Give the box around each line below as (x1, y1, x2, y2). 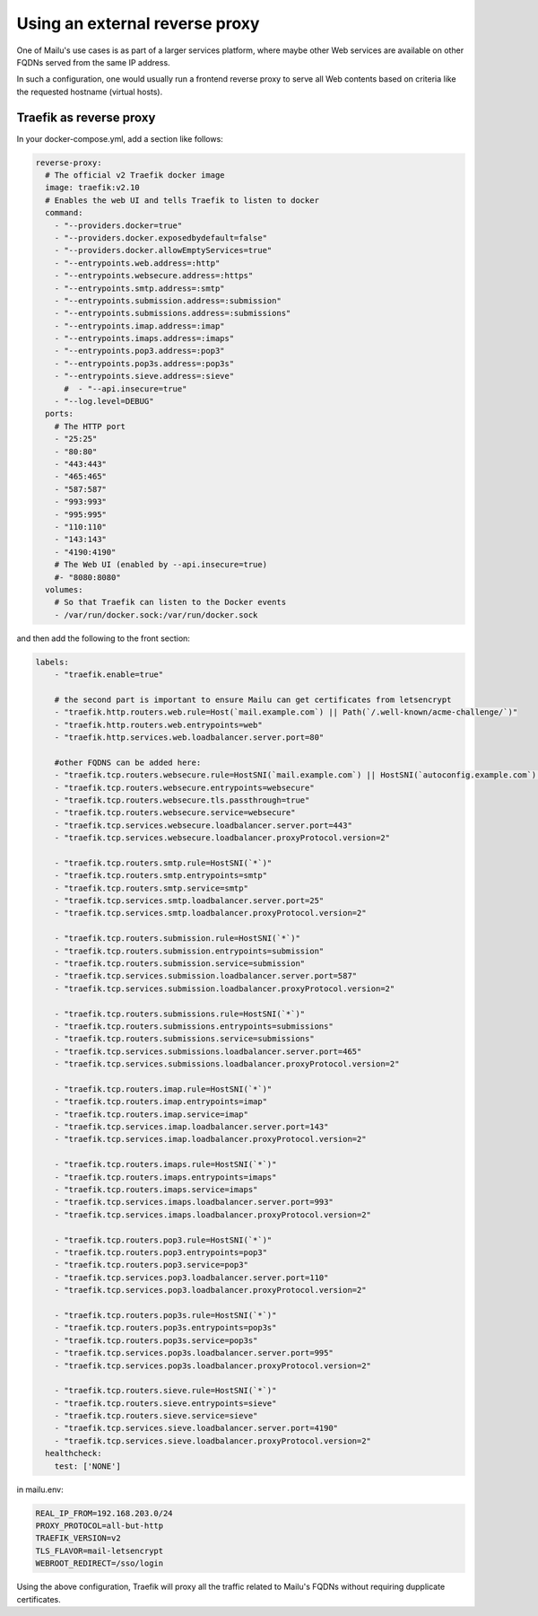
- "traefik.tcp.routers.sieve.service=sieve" (54, 1410, 258, 1421)
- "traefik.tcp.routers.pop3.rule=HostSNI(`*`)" (54, 1234, 273, 1245)
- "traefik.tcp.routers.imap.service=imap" (54, 1109, 248, 1120)
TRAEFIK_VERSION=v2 (35, 1533, 121, 1543)
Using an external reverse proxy (16, 13, 260, 33)
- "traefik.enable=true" (54, 670, 164, 680)
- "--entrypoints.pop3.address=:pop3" (54, 346, 225, 356)
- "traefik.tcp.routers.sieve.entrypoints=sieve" (54, 1398, 277, 1409)
